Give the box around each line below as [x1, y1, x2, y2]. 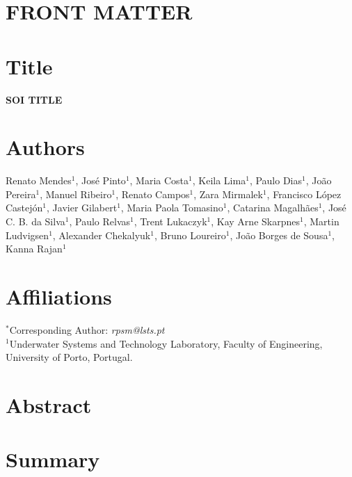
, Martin [303, 214, 339, 228]
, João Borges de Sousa [230, 227, 328, 242]
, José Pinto [75, 173, 126, 188]
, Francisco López [266, 186, 342, 201]
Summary [6, 445, 100, 474]
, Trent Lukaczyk [134, 214, 207, 228]
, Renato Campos [115, 186, 190, 201]
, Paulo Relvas [69, 214, 131, 228]
